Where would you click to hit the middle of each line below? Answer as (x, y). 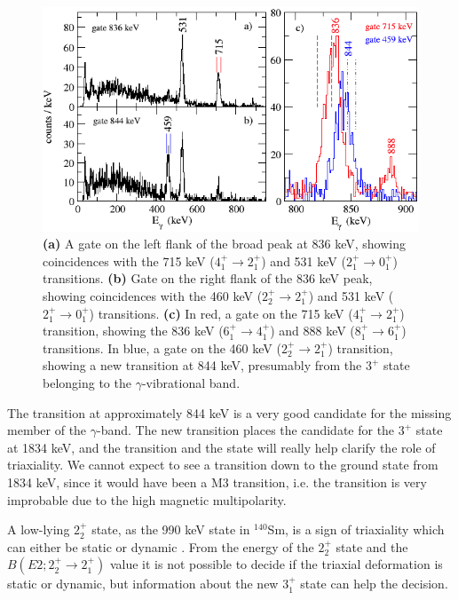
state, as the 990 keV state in (171, 529)
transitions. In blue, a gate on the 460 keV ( (162, 347)
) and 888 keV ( (312, 331)
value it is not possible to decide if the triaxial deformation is (276, 564)
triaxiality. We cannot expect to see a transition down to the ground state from (223, 465)
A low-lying (39, 529)
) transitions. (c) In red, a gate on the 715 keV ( (221, 313)
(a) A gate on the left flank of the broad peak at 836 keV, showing (224, 244)
